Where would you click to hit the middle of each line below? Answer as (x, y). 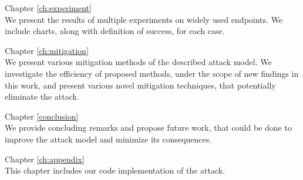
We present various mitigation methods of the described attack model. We (138, 62)
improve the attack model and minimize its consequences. (108, 139)
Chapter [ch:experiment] (48, 8)
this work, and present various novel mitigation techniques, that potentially (140, 85)
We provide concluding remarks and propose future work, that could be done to (148, 128)
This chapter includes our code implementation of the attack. (115, 170)
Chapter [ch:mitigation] (47, 50)
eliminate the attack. (42, 96)
